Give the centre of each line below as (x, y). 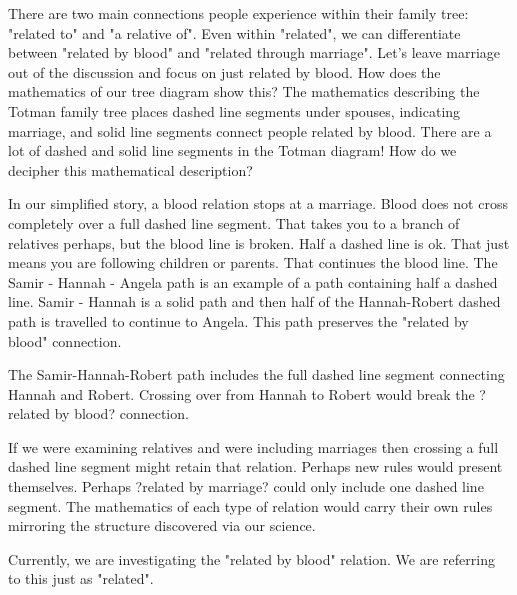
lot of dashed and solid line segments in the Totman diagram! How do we (232, 150)
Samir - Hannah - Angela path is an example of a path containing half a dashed (253, 281)
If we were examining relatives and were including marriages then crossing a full (253, 446)
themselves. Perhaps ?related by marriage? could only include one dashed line (246, 486)
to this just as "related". (81, 578)
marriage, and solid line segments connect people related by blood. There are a (250, 130)
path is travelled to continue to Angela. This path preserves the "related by (238, 320)
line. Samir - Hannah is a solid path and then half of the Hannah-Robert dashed (254, 301)
